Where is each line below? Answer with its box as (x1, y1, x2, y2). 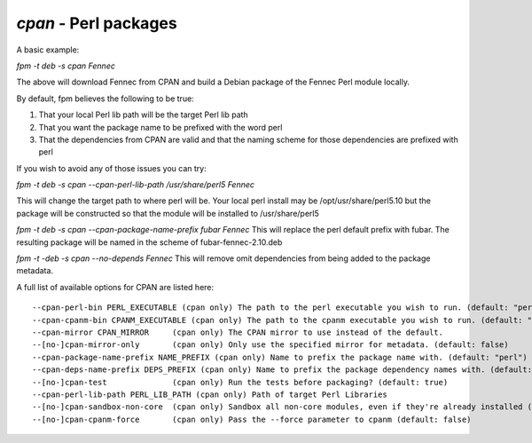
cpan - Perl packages (16, 13, 177, 33)
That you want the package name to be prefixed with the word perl (38, 122, 283, 132)
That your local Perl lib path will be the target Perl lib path (38, 109, 248, 120)
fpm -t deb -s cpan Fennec (16, 60, 115, 71)
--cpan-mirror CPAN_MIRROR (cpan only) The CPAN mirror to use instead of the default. (32, 327, 443, 337)
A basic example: (16, 44, 80, 55)
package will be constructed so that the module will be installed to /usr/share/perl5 (16, 208, 319, 218)
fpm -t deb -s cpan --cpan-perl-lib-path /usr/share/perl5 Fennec (16, 179, 255, 190)
